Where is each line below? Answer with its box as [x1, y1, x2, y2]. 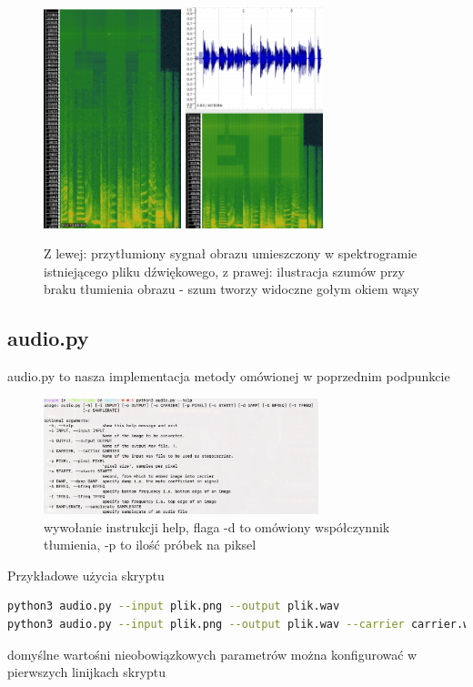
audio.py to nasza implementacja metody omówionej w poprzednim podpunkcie [7, 367, 450, 386]
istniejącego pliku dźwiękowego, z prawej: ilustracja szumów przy [44, 261, 405, 280]
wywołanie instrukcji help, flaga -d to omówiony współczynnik [44, 517, 390, 536]
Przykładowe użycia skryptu [7, 565, 165, 584]
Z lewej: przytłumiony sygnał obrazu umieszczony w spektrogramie [44, 244, 418, 263]
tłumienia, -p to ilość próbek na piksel [44, 535, 257, 554]
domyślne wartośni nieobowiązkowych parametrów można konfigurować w [7, 644, 418, 663]
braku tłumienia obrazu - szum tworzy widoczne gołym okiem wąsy [44, 279, 419, 298]
